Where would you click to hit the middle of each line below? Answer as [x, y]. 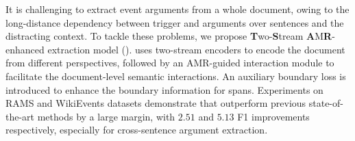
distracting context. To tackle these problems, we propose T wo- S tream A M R [169, 36]
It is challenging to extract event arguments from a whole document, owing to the [177, 9]
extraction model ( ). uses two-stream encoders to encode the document [196, 49]
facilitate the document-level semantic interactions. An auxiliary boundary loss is [176, 76]
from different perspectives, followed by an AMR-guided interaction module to [170, 63]
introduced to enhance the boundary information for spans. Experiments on [164, 89]
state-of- [326, 103]
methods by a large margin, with [106, 116]
